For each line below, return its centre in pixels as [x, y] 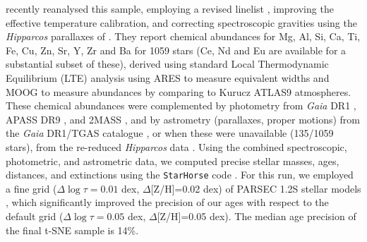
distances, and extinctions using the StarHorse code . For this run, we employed [180, 175]
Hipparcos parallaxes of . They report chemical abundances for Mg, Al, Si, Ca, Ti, [183, 36]
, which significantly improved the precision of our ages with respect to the [167, 202]
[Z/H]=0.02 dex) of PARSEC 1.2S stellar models [256, 188]
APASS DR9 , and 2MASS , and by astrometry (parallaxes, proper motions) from [183, 119]
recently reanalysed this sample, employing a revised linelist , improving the [170, 8]
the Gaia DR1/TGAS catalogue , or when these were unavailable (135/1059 [170, 133]
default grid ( [35, 216]
